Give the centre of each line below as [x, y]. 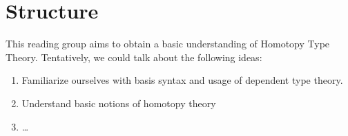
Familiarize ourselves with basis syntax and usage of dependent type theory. [182, 80]
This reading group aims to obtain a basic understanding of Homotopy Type [168, 44]
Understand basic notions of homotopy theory [119, 103]
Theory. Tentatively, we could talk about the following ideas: [134, 57]
